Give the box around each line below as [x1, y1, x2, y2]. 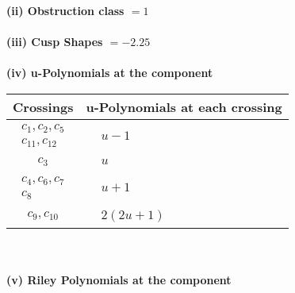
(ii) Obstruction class [6, 2, 125, 18]
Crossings [13, 97, 74, 116]
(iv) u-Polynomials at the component [6, 64, 213, 81]
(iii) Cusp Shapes [6, 33, 103, 50]
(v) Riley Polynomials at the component [6, 272, 232, 288]
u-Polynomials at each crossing [86, 97, 282, 116]
